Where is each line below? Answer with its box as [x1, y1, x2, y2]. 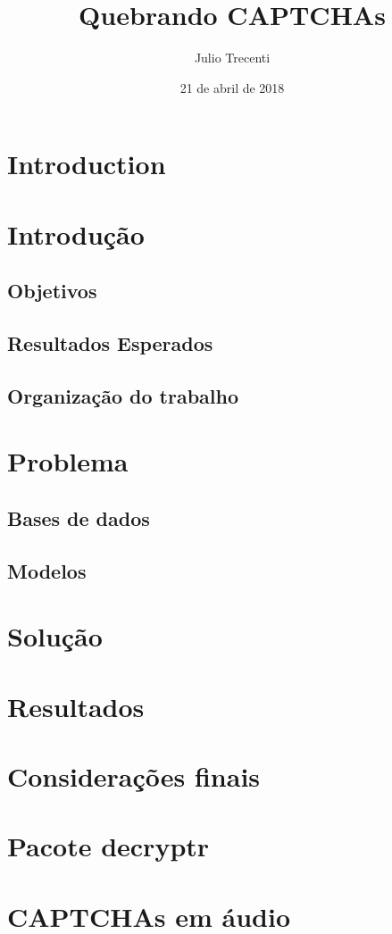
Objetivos [7, 277, 97, 304]
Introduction [7, 146, 166, 182]
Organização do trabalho [7, 381, 239, 409]
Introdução [7, 215, 145, 252]
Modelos [7, 556, 87, 584]
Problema [7, 443, 129, 480]
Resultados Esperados [7, 329, 213, 357]
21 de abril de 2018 [179, 78, 285, 96]
